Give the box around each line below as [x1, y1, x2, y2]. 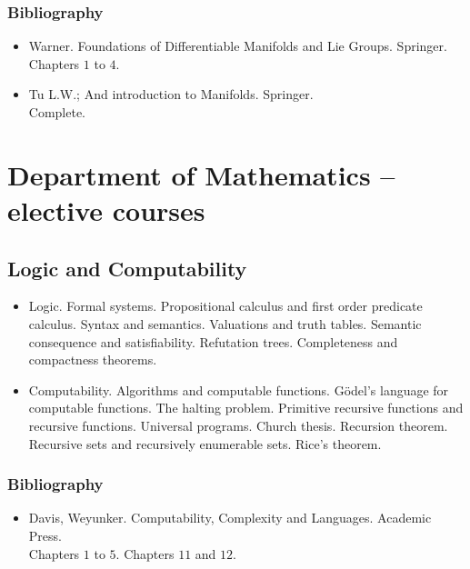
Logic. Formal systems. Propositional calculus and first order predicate [28, 296, 423, 315]
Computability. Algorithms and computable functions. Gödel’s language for [28, 380, 449, 399]
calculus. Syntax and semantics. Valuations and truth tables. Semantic [28, 314, 422, 333]
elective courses [7, 191, 205, 228]
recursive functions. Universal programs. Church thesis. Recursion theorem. [28, 415, 448, 434]
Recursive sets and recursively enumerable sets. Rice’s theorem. [28, 434, 382, 453]
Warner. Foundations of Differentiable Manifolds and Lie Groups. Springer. [28, 36, 447, 55]
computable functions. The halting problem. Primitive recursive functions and [28, 398, 464, 417]
